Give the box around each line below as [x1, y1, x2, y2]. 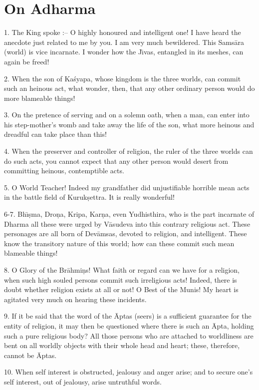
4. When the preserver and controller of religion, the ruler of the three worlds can [4, 146, 253, 156]
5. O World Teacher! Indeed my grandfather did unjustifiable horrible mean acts [4, 182, 250, 192]
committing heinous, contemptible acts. [4, 165, 124, 176]
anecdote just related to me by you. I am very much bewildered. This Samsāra [4, 36, 245, 47]
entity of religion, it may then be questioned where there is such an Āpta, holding [4, 320, 254, 331]
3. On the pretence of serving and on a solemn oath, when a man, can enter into [4, 109, 250, 120]
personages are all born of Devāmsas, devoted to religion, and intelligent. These [4, 228, 247, 239]
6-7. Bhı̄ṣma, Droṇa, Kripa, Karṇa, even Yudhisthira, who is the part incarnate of [4, 209, 255, 219]
